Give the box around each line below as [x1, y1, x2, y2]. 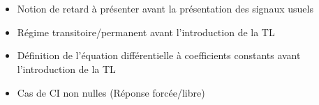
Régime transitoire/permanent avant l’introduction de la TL [17, 24, 275, 39]
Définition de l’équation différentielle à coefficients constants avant [17, 48, 301, 63]
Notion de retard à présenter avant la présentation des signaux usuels [17, 1, 313, 16]
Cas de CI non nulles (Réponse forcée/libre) [17, 85, 205, 99]
